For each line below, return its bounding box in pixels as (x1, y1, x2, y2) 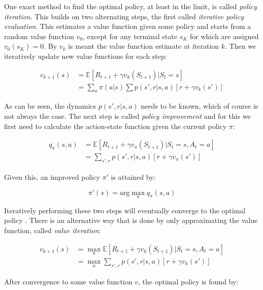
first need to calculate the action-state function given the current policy (4, 120, 227, 131)
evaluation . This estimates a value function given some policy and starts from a (4, 21, 251, 31)
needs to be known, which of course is (141, 101, 258, 111)
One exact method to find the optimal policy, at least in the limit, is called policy (4, 1, 257, 11)
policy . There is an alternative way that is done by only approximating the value (4, 215, 258, 225)
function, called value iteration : (4, 225, 101, 236)
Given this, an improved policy (4, 172, 100, 182)
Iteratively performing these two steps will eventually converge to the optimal (4, 205, 246, 215)
